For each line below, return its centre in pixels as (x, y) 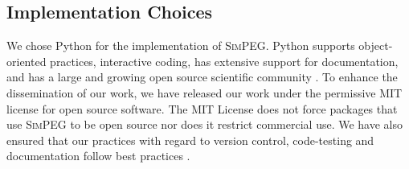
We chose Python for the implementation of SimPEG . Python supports (181, 45)
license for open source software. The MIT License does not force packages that (202, 108)
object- (376, 45)
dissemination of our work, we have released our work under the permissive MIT (204, 92)
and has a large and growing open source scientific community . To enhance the (202, 77)
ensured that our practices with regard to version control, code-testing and (190, 140)
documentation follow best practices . (98, 156)
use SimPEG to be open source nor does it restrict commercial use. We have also (204, 124)
